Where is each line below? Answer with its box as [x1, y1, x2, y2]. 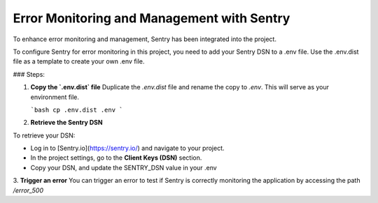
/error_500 [13, 186, 44, 195]
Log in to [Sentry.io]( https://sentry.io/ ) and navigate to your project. [30, 144, 225, 153]
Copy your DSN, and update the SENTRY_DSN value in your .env [30, 163, 217, 172]
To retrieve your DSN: [13, 131, 76, 140]
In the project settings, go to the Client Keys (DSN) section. [30, 153, 202, 162]
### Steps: [13, 70, 45, 78]
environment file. [30, 93, 80, 101]
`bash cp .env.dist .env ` [30, 105, 123, 114]
